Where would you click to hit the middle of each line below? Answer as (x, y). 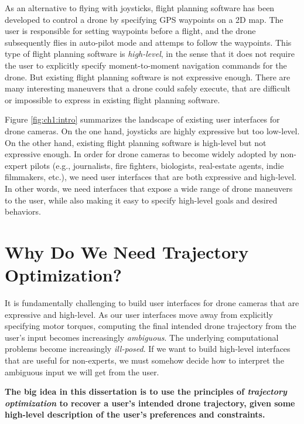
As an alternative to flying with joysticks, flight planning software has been (140, 8)
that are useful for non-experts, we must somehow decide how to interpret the (144, 360)
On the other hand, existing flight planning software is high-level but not (136, 142)
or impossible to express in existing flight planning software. (112, 99)
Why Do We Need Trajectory (127, 251)
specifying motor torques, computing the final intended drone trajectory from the (151, 326)
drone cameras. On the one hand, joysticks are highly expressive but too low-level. (152, 130)
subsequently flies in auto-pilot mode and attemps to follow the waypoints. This (148, 42)
